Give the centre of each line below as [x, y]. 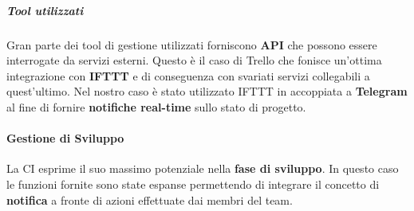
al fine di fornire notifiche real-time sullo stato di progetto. [156, 106]
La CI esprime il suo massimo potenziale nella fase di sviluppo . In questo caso [203, 168]
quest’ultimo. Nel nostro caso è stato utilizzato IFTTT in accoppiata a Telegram [207, 91]
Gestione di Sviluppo [65, 138]
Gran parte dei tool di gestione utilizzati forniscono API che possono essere [192, 44]
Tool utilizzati [45, 10]
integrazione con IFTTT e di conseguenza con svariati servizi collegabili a [188, 75]
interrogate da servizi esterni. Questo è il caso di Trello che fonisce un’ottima [194, 60]
